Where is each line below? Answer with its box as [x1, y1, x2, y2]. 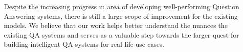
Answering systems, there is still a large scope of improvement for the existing [4, 11, 238, 21]
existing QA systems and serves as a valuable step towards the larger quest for [4, 29, 239, 39]
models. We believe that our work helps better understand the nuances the [4, 20, 228, 30]
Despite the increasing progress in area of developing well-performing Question [4, 1, 240, 11]
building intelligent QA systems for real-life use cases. [4, 39, 164, 49]
